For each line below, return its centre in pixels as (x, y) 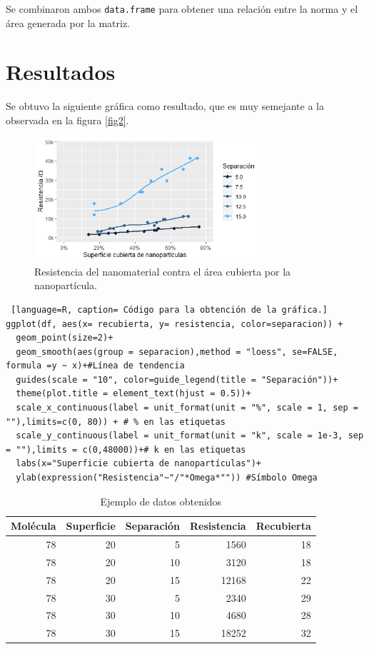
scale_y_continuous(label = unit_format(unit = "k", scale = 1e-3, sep (190, 436)
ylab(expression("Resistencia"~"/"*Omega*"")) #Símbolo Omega (167, 478)
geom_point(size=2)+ (65, 338)
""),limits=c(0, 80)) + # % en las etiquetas (116, 422)
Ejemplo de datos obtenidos (161, 501)
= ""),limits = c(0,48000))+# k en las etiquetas (126, 449)
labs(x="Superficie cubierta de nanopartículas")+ (138, 464)
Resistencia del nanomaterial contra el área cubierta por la (163, 271)
